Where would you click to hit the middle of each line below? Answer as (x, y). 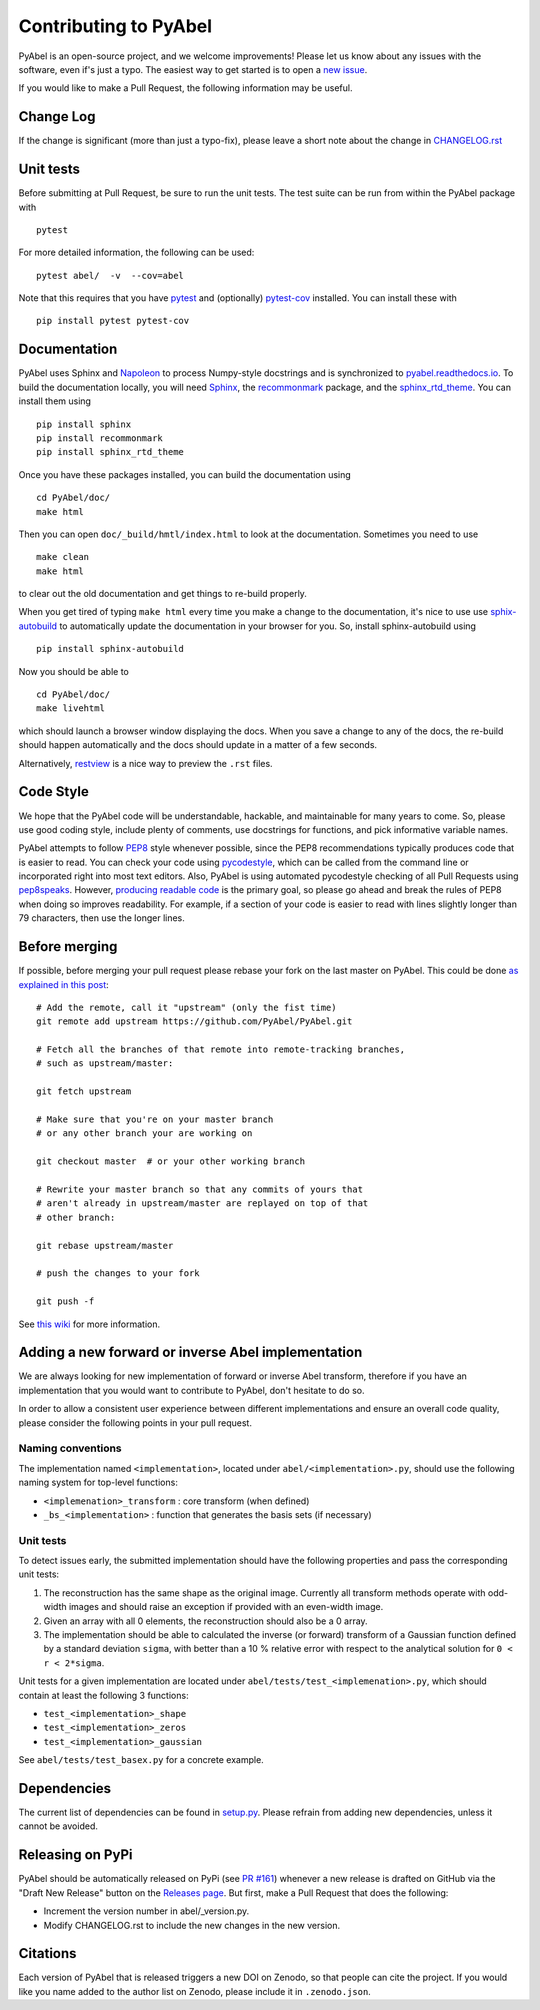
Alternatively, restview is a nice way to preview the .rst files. (146, 763)
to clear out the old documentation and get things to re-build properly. (162, 594)
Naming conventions (70, 1448)
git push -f (65, 1301)
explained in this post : (63, 984)
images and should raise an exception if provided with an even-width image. (226, 1607)
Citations (47, 1953)
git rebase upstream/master (105, 1245)
